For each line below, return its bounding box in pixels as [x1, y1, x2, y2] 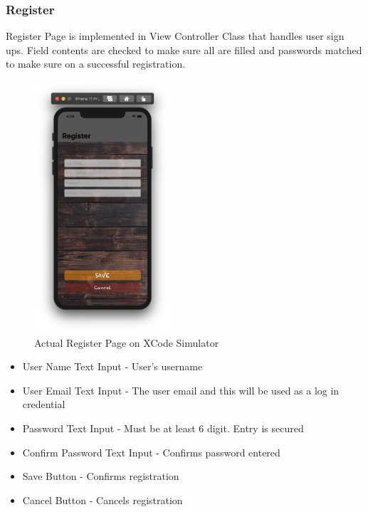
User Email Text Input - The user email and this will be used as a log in [22, 382, 340, 397]
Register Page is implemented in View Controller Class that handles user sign [6, 28, 345, 43]
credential [22, 397, 65, 412]
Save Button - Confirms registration [22, 469, 179, 484]
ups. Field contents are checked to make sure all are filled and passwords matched [6, 42, 362, 57]
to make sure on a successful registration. [6, 56, 186, 71]
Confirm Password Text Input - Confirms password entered [22, 444, 280, 459]
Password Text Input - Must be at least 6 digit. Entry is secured [22, 420, 304, 435]
